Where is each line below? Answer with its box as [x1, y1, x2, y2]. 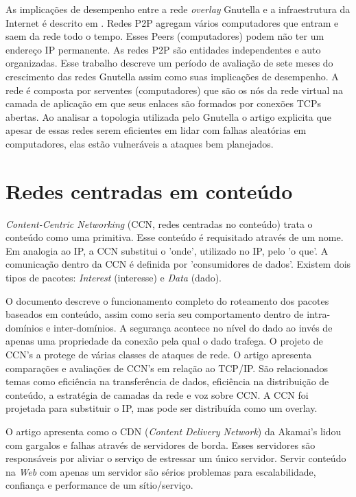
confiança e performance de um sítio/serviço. [5, 478, 193, 492]
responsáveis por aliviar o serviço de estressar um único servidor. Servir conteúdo [5, 451, 346, 465]
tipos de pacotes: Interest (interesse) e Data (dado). [5, 270, 222, 285]
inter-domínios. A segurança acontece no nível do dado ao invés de [54, 320, 333, 334]
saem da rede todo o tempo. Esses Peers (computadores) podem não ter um [5, 29, 324, 43]
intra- [307, 307, 331, 321]
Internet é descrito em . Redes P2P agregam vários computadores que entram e [5, 15, 339, 30]
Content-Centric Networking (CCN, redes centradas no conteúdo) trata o [5, 216, 313, 231]
